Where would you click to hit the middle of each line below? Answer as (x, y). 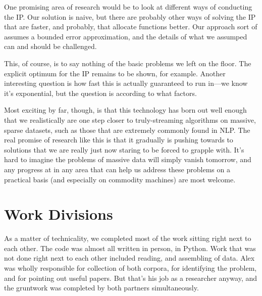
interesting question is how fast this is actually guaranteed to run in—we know (126, 83)
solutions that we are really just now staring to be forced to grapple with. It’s (124, 149)
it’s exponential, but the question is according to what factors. (100, 93)
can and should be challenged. (50, 46)
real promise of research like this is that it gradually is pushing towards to (119, 140)
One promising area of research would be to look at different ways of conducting (128, 7)
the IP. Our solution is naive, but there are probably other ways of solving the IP (130, 16)
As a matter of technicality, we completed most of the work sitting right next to (128, 238)
